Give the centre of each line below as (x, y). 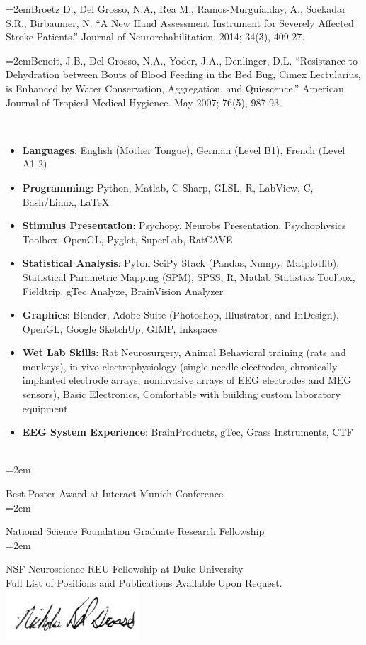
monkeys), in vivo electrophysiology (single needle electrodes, (155, 366)
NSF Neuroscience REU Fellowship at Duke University (125, 569)
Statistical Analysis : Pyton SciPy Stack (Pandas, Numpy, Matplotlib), (181, 263)
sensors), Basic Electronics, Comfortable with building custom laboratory (181, 394)
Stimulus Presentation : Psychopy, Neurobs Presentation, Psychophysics (184, 225)
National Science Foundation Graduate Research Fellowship (135, 531)
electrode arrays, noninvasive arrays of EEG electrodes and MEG (210, 380)
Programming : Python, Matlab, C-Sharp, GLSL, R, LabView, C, (168, 187)
